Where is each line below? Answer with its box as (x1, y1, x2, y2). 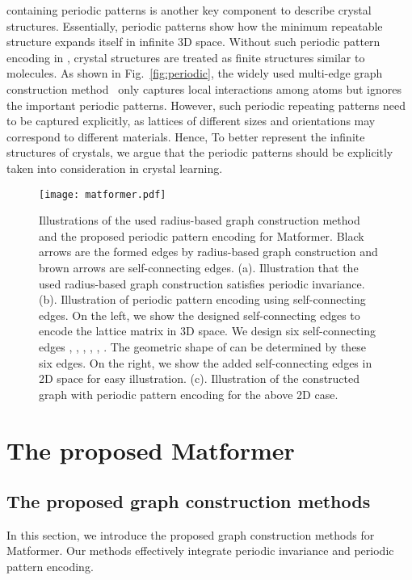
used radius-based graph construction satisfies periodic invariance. (39, 275, 365, 292)
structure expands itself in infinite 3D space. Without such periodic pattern (6, 33, 380, 50)
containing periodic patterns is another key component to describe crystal (6, 2, 372, 18)
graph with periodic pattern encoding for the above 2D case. (39, 385, 338, 402)
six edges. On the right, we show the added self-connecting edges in (39, 354, 372, 371)
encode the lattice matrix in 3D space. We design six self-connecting (39, 322, 376, 339)
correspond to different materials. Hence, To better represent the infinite (6, 128, 365, 145)
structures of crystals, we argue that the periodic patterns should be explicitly (6, 144, 393, 161)
